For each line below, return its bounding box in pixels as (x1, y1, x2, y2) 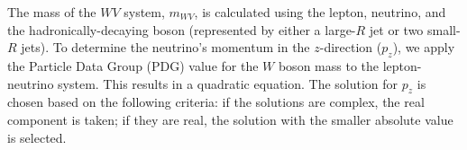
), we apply (392, 38, 455, 57)
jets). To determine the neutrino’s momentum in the (21, 38, 310, 57)
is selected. (7, 128, 67, 146)
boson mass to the (278, 56, 379, 75)
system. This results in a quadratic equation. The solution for (58, 74, 398, 93)
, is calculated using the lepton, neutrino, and (194, 3, 446, 21)
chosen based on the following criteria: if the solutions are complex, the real (7, 93, 425, 111)
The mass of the (7, 3, 96, 21)
